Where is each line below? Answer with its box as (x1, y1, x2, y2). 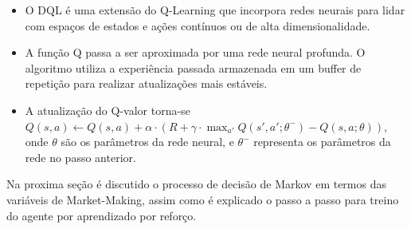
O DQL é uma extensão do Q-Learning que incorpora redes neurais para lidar (25, 2, 405, 18)
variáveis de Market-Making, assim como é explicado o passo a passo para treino (6, 191, 399, 207)
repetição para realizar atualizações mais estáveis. (25, 75, 268, 92)
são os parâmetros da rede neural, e (61, 133, 234, 150)
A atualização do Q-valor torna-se (25, 101, 190, 118)
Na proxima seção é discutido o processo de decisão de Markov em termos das (6, 176, 386, 192)
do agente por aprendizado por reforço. (6, 207, 197, 223)
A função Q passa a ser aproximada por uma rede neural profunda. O (25, 44, 366, 61)
